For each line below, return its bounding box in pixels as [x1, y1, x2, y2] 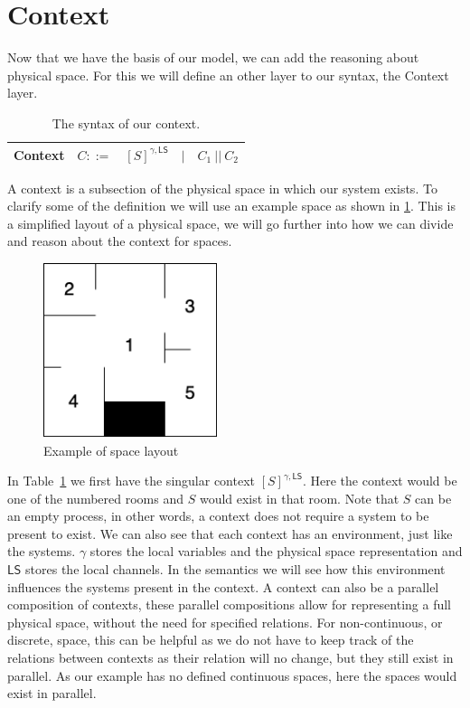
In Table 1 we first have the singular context [7, 471, 255, 490]
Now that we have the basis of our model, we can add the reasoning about [7, 48, 419, 67]
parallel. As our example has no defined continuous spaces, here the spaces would [7, 666, 457, 684]
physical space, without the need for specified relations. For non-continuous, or [7, 612, 443, 631]
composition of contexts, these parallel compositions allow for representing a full [7, 595, 452, 614]
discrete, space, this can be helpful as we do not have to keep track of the [7, 630, 414, 649]
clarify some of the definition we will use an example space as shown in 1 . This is [7, 196, 456, 215]
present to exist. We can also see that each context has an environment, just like [7, 524, 453, 543]
